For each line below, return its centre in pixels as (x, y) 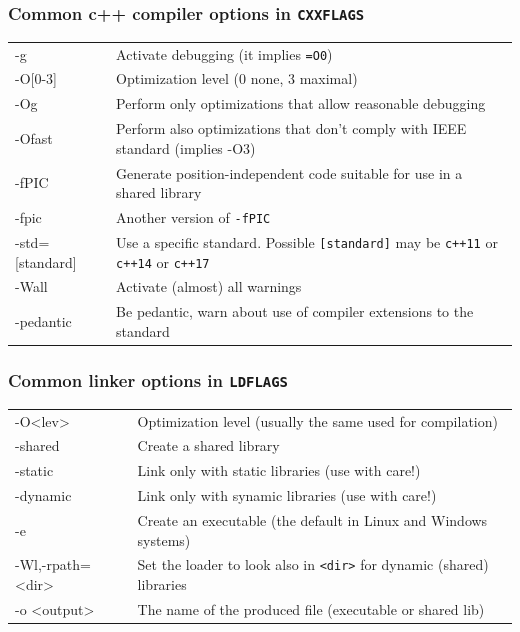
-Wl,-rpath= (53, 564)
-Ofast (34, 137)
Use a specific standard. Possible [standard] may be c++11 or (307, 241)
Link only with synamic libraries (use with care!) (287, 495)
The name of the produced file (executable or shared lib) (311, 608)
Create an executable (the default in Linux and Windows (312, 519)
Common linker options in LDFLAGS (148, 379)
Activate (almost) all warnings (209, 286)
